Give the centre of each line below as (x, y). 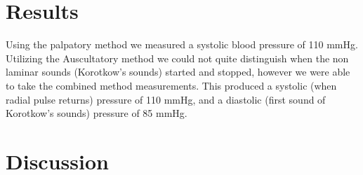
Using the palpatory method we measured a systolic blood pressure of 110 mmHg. (182, 44)
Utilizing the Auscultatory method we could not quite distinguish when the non (177, 58)
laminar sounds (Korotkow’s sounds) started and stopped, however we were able (178, 72)
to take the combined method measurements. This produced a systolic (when (171, 85)
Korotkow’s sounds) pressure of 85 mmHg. (97, 113)
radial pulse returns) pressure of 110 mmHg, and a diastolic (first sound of (166, 99)
